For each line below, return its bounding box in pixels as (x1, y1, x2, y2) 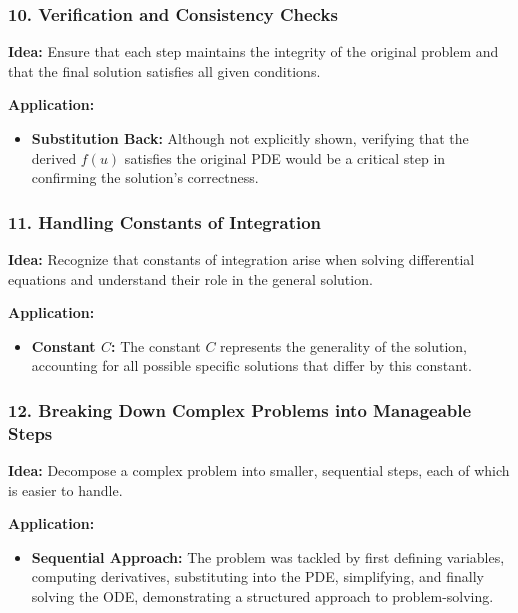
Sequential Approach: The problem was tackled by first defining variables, (31, 546, 505, 567)
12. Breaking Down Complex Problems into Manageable (8, 397, 472, 422)
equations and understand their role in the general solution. (8, 268, 373, 289)
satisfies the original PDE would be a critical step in (124, 147, 446, 168)
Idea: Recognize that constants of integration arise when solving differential (8, 249, 475, 269)
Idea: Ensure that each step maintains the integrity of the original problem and (8, 41, 499, 62)
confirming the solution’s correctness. (31, 167, 259, 188)
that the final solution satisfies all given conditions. (8, 60, 321, 81)
